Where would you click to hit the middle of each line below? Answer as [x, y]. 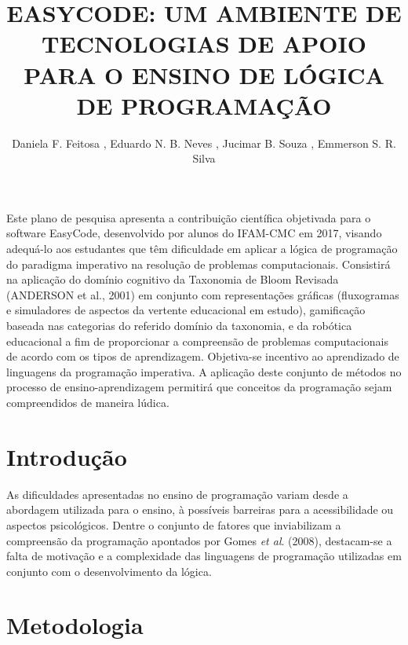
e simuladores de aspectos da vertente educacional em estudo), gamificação [186, 310]
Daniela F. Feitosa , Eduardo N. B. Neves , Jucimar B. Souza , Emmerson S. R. [204, 143]
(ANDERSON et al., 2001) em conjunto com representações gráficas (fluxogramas [203, 294]
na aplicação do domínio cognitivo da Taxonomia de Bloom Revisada [173, 279]
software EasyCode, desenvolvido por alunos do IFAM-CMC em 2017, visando [194, 233]
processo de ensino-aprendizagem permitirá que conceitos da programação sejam [199, 387]
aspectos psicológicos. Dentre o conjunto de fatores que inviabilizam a [174, 524]
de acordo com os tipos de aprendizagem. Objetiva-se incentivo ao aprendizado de [203, 356]
